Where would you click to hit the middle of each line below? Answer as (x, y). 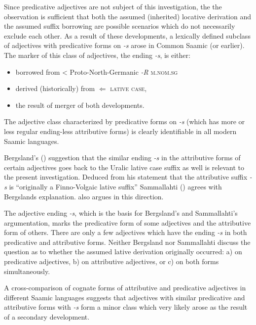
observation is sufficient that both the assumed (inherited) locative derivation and (128, 16)
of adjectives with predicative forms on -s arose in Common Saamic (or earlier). (124, 45)
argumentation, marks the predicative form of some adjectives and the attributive (128, 222)
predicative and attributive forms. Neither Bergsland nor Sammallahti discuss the (127, 242)
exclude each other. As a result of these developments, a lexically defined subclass (127, 35)
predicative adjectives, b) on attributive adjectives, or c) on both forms (111, 261)
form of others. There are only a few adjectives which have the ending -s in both (126, 232)
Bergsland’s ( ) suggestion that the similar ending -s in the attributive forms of (122, 158)
